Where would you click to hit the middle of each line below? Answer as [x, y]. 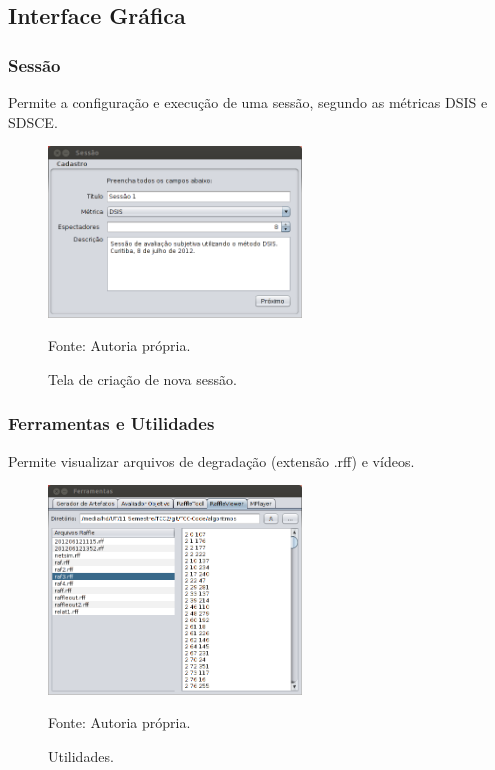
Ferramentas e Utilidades [111, 423]
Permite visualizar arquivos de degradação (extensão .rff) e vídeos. [211, 460]
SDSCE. [33, 121]
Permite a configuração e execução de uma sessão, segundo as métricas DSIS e [248, 102]
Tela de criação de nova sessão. [142, 378]
